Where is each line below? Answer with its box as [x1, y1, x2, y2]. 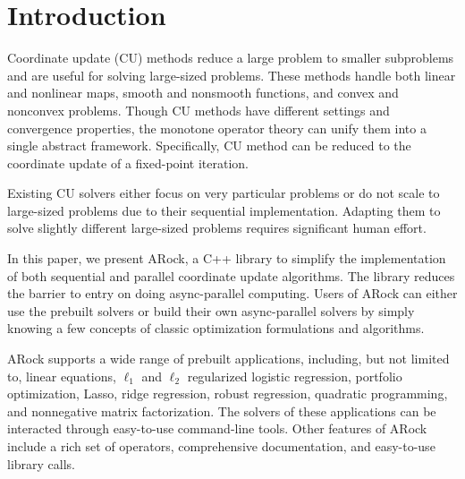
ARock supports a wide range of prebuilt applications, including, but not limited [7, 349, 450, 368]
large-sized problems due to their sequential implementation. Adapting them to [7, 201, 441, 219]
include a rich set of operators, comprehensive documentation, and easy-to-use [7, 437, 435, 455]
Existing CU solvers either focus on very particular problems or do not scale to [7, 184, 440, 202]
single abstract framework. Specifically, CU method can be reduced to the [7, 136, 411, 155]
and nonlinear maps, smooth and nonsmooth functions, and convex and [7, 83, 399, 102]
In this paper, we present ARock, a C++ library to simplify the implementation [7, 249, 446, 268]
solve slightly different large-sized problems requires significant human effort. [7, 218, 427, 237]
